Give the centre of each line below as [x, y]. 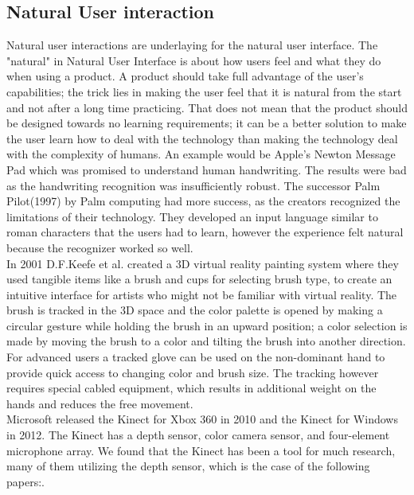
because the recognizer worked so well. [100, 247]
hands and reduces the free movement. [100, 403]
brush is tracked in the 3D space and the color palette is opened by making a [195, 310]
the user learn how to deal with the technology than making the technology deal [202, 138]
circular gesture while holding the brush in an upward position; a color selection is [207, 325]
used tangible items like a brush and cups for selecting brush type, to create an [199, 279]
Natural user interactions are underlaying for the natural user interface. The [192, 45]
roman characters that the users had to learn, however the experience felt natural [205, 232]
